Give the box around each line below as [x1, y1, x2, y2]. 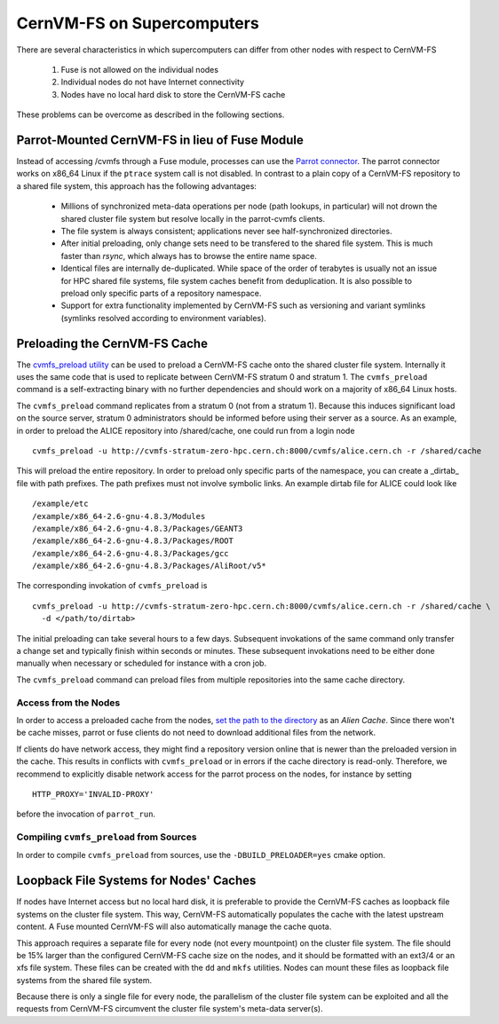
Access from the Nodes [16, 697, 121, 709]
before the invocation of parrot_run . [16, 808, 155, 820]
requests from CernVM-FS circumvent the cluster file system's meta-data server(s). [16, 1004, 323, 1014]
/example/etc [32, 499, 89, 509]
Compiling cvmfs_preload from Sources [16, 831, 197, 843]
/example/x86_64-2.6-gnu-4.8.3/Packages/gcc [32, 548, 230, 558]
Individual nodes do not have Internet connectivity [60, 76, 244, 88]
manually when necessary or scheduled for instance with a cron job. [16, 658, 266, 669]
